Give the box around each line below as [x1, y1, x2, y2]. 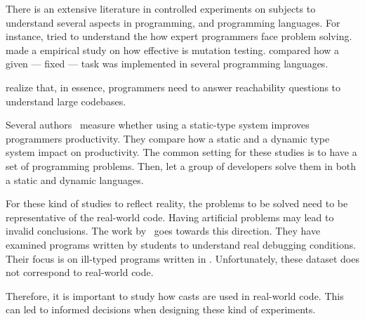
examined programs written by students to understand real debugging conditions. [6, 237, 357, 251]
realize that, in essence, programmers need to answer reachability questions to [6, 79, 341, 94]
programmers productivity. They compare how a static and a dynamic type [6, 131, 330, 145]
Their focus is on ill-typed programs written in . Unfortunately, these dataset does [6, 251, 359, 266]
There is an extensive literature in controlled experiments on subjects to [6, 1, 316, 15]
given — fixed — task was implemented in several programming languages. [6, 56, 328, 71]
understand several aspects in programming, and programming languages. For [6, 15, 340, 30]
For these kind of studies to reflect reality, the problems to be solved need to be [6, 196, 348, 211]
